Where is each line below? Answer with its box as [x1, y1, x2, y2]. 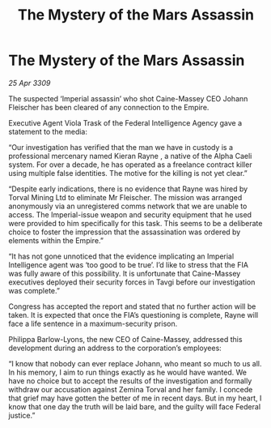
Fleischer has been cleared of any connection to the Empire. [8, 102, 210, 112]
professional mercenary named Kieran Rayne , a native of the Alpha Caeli [8, 151, 252, 160]
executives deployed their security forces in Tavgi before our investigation [8, 277, 256, 287]
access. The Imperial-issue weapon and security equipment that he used [8, 209, 252, 220]
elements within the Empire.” [8, 235, 104, 245]
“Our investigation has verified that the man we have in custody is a [8, 142, 233, 152]
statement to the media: [8, 126, 87, 136]
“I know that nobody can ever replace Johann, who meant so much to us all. [8, 358, 262, 368]
